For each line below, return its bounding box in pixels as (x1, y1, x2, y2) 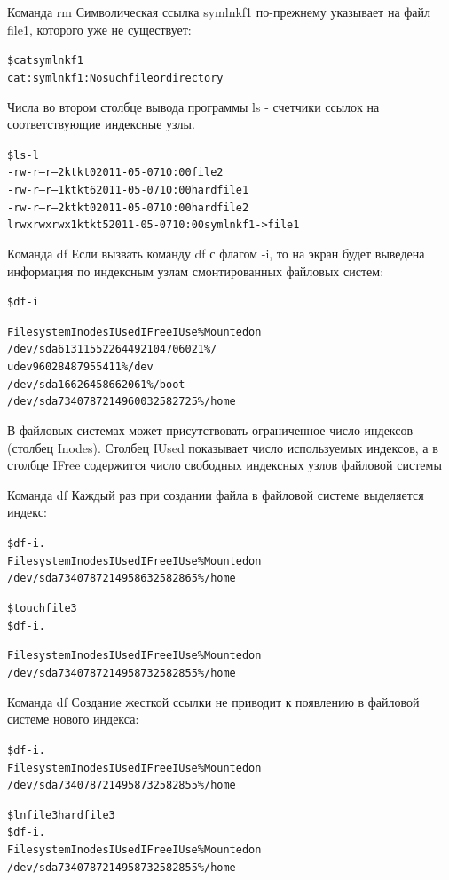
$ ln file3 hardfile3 (7, 808, 115, 821)
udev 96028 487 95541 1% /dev (7, 361, 154, 374)
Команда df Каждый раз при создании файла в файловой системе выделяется (7, 485, 424, 503)
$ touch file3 (7, 602, 77, 615)
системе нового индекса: (7, 710, 139, 728)
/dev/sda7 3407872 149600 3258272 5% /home (7, 395, 236, 408)
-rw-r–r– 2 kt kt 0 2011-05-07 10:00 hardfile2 (7, 201, 249, 214)
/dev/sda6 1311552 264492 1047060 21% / (7, 343, 217, 356)
